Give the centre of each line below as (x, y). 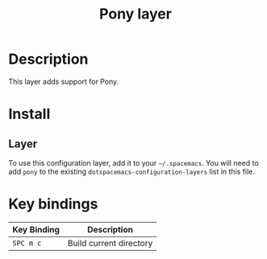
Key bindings (53, 204)
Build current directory (110, 243)
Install (29, 114)
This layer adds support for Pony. (64, 81)
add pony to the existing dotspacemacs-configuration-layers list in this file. (132, 171)
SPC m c (27, 243)
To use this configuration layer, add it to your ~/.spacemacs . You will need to (134, 162)
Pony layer (136, 14)
